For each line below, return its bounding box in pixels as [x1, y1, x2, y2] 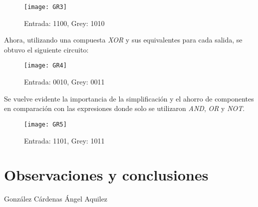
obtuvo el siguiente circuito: [4, 44, 89, 54]
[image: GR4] [24, 62, 67, 69]
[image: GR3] [24, 3, 67, 10]
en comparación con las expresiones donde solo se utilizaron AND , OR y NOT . [4, 103, 245, 113]
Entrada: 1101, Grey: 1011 [24, 135, 105, 145]
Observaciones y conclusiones [4, 164, 209, 185]
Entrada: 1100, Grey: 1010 [24, 17, 105, 28]
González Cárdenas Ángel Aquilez [4, 193, 108, 204]
